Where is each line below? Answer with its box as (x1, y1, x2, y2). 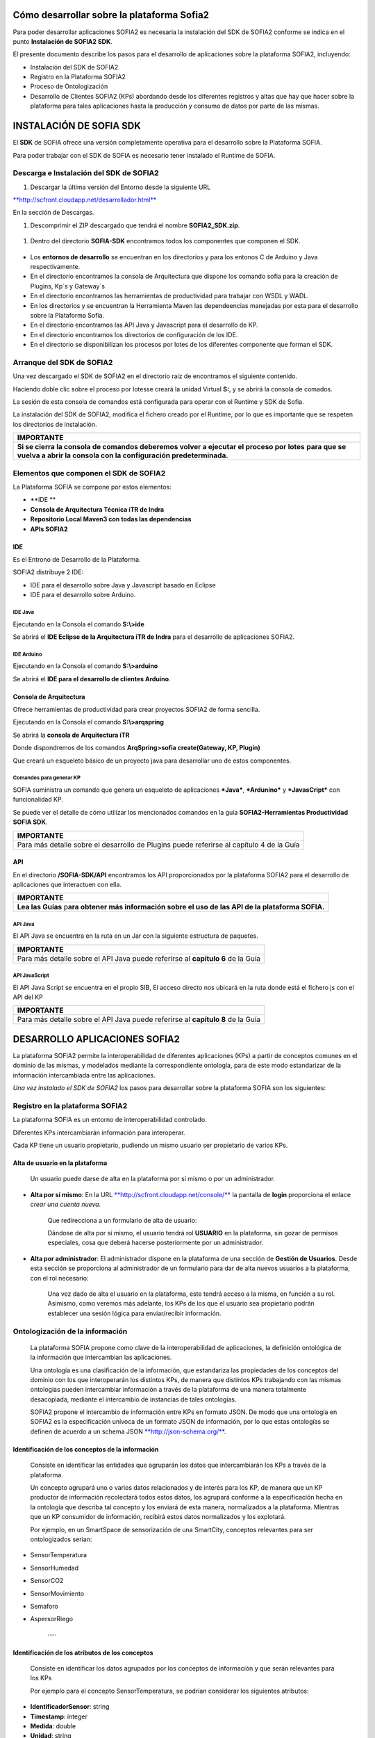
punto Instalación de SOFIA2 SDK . (12, 37, 112, 45)
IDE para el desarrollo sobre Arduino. (30, 591, 136, 599)
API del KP (12, 993, 43, 1001)
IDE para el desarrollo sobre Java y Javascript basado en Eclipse (30, 580, 216, 589)
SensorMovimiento (30, 1589, 85, 1598)
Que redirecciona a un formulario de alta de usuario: (47, 1216, 197, 1224)
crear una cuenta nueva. (30, 1200, 101, 1209)
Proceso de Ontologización (30, 82, 108, 90)
